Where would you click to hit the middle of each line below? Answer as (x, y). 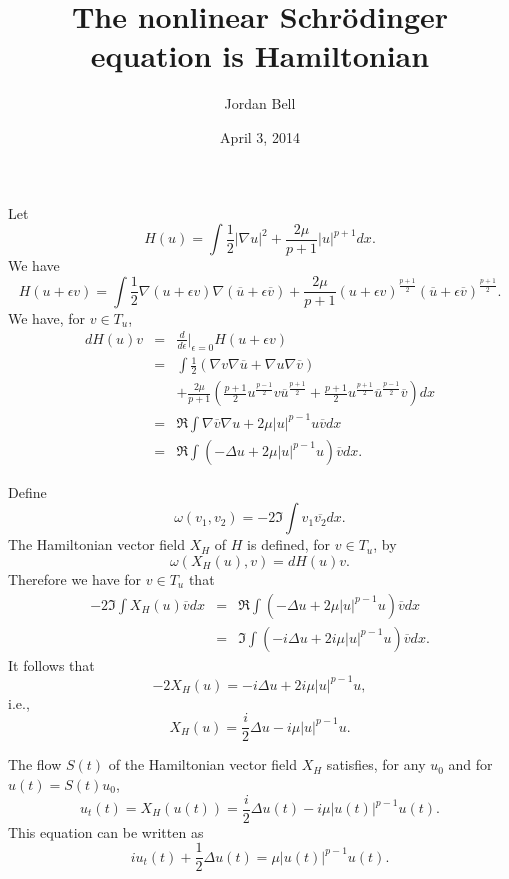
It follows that (51, 664)
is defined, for (289, 544)
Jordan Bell (260, 103)
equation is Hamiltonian (260, 55)
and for (470, 764)
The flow (35, 764)
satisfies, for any (376, 764)
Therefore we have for (75, 578)
